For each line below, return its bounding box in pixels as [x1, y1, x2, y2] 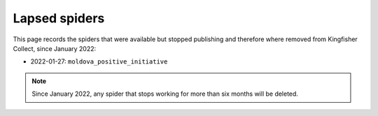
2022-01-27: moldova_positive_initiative [30, 57, 168, 66]
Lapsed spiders [13, 10, 105, 26]
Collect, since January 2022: [13, 44, 97, 52]
